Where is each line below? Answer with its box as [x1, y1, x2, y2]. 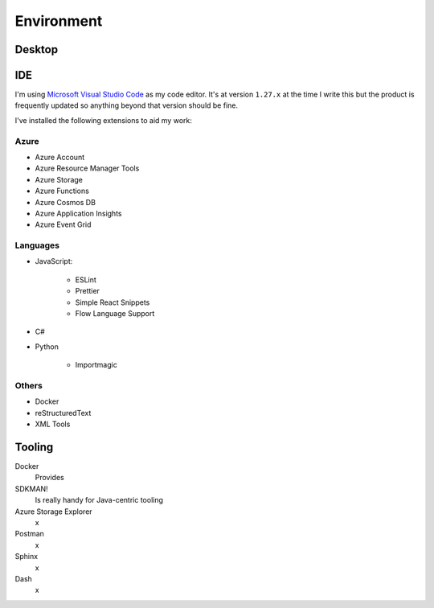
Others [14, 380, 43, 391]
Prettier [75, 286, 100, 296]
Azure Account [35, 153, 84, 162]
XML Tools [35, 419, 71, 429]
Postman [14, 529, 44, 539]
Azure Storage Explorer [14, 507, 92, 516]
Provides [35, 473, 64, 483]
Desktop [14, 43, 59, 56]
